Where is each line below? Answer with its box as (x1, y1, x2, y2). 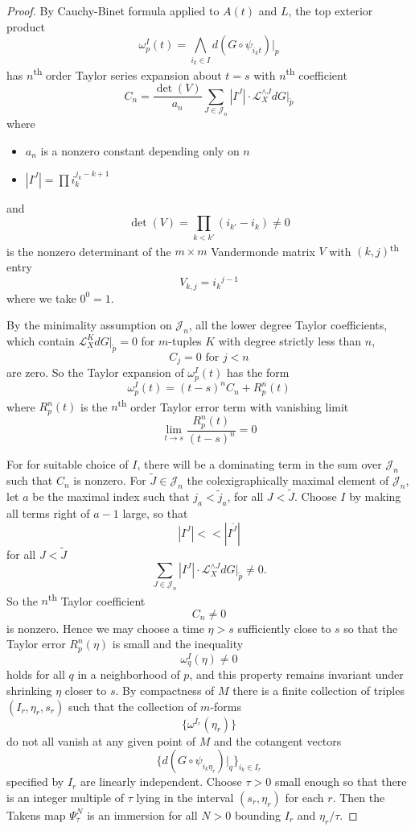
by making (349, 488, 401, 505)
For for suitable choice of (6, 456, 129, 473)
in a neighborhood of (77, 666, 180, 683)
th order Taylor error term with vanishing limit (117, 395, 349, 415)
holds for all (6, 666, 65, 683)
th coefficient (286, 64, 347, 83)
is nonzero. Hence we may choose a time (6, 619, 204, 636)
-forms (210, 697, 242, 714)
